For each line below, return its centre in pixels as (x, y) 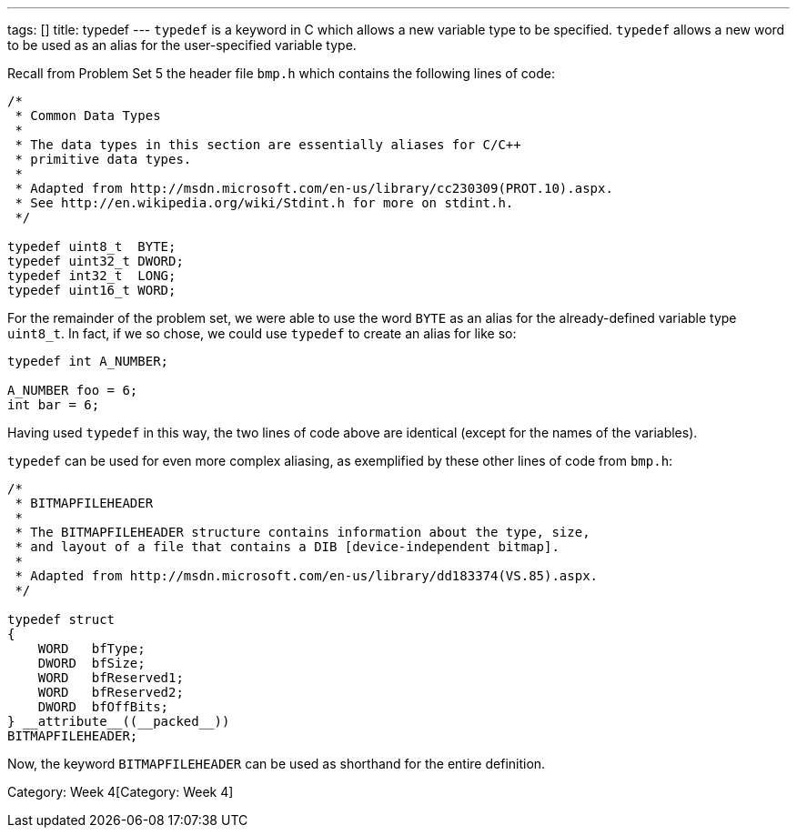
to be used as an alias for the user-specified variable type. (182, 45)
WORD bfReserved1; (111, 678)
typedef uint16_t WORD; (92, 290)
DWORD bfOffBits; (103, 707)
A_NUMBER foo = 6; (73, 390)
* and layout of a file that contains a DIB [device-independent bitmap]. (287, 547)
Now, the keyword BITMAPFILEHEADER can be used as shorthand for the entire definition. (277, 764)
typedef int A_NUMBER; (88, 361)
